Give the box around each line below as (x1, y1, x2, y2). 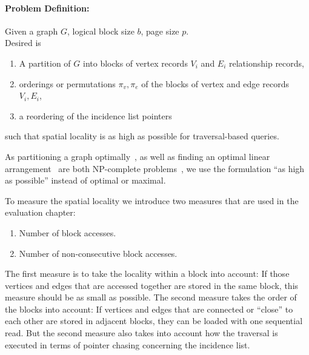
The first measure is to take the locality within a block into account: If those (5, 267, 290, 280)
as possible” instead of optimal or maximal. (5, 174, 166, 187)
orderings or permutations (19, 77, 116, 90)
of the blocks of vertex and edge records (141, 77, 289, 90)
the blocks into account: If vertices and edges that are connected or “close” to (5, 302, 293, 315)
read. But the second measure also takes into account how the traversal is (5, 327, 278, 339)
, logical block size (67, 24, 135, 37)
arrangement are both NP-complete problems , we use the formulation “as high (5, 162, 305, 174)
